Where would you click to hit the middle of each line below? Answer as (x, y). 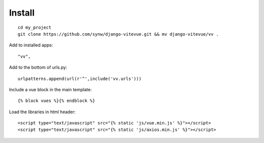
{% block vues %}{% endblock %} (56, 101)
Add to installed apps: (31, 45)
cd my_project (34, 27)
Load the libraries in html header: (42, 112)
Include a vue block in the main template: (51, 89)
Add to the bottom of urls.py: (38, 67)
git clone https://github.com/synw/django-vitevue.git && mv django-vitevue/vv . (118, 34)
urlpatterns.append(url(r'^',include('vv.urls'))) (80, 79)
